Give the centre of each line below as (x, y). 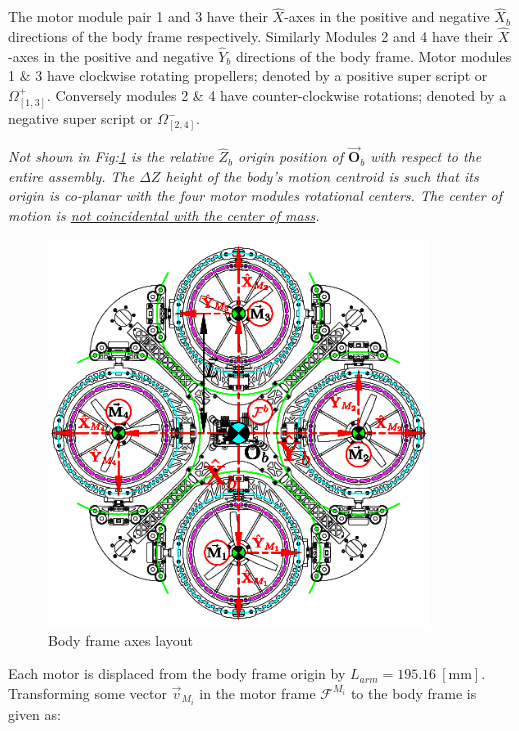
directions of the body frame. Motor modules (373, 55)
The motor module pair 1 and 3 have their (138, 16)
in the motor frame (257, 692)
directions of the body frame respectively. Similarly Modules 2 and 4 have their (251, 36)
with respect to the (426, 156)
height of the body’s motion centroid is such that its (322, 175)
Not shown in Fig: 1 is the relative (111, 156)
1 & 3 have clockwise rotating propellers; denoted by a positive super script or (248, 75)
